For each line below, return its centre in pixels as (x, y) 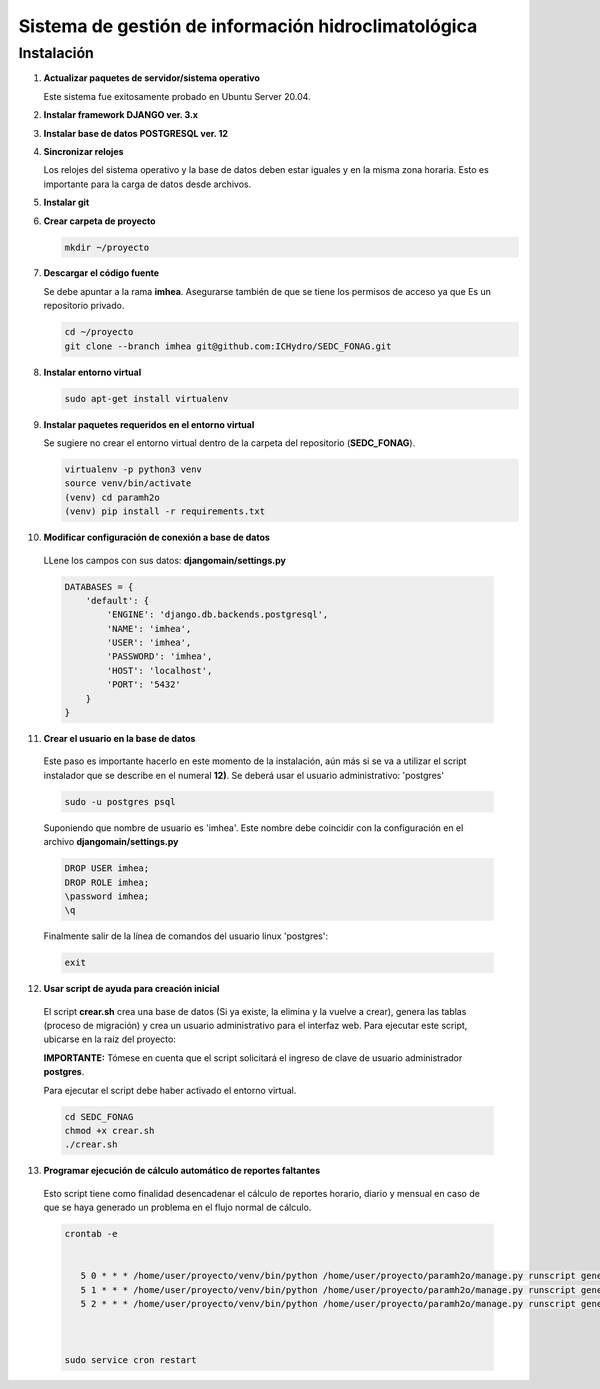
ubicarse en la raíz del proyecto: (110, 1039)
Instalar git (66, 202)
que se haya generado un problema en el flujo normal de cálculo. (177, 1207)
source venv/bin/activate (128, 483)
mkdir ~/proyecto (107, 247)
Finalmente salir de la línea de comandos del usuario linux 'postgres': (186, 936)
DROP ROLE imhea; (107, 882)
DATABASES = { (99, 586)
